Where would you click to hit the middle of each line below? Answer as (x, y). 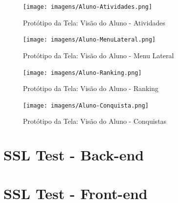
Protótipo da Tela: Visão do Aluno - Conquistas (95, 121)
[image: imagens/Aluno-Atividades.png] (88, 7)
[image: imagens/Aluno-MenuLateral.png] (89, 40)
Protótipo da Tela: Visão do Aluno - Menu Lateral (99, 55)
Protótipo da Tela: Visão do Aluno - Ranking (91, 88)
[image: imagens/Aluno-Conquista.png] (86, 105)
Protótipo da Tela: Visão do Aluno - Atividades (94, 22)
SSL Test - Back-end (74, 155)
